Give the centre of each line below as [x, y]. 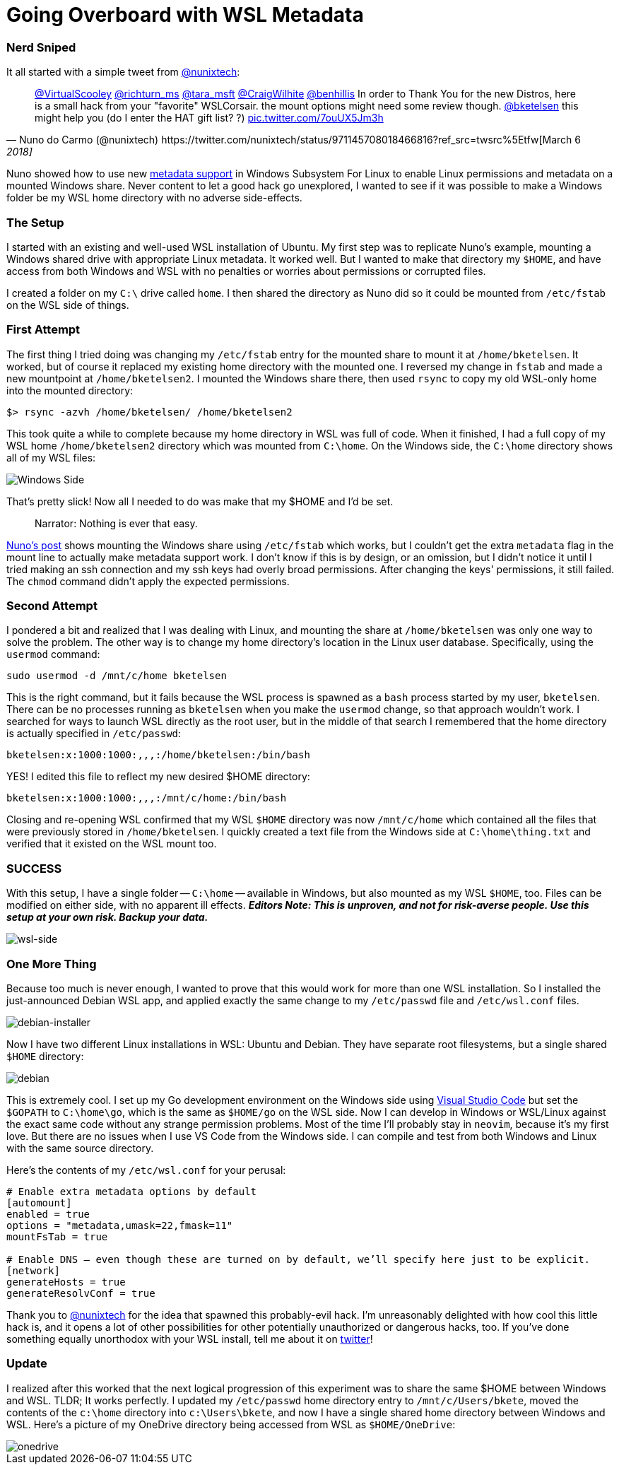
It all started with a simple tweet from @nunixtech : [123, 72]
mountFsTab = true [57, 1236]
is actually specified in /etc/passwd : [94, 734]
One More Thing [52, 964]
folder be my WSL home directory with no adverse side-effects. [154, 198]
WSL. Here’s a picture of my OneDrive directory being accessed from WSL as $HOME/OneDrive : [231, 1424]
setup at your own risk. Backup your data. [107, 917]
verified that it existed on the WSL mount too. [112, 844]
